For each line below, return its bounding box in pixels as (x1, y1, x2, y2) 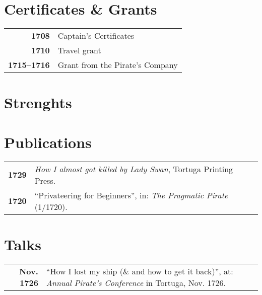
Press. (34, 174, 56, 186)
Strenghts (4, 92, 72, 113)
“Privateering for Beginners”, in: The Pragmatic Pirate (34, 189, 228, 201)
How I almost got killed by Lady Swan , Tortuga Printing (34, 163, 233, 175)
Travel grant (57, 44, 101, 56)
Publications (4, 131, 92, 152)
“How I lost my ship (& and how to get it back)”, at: (46, 265, 233, 277)
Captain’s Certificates (57, 30, 135, 42)
